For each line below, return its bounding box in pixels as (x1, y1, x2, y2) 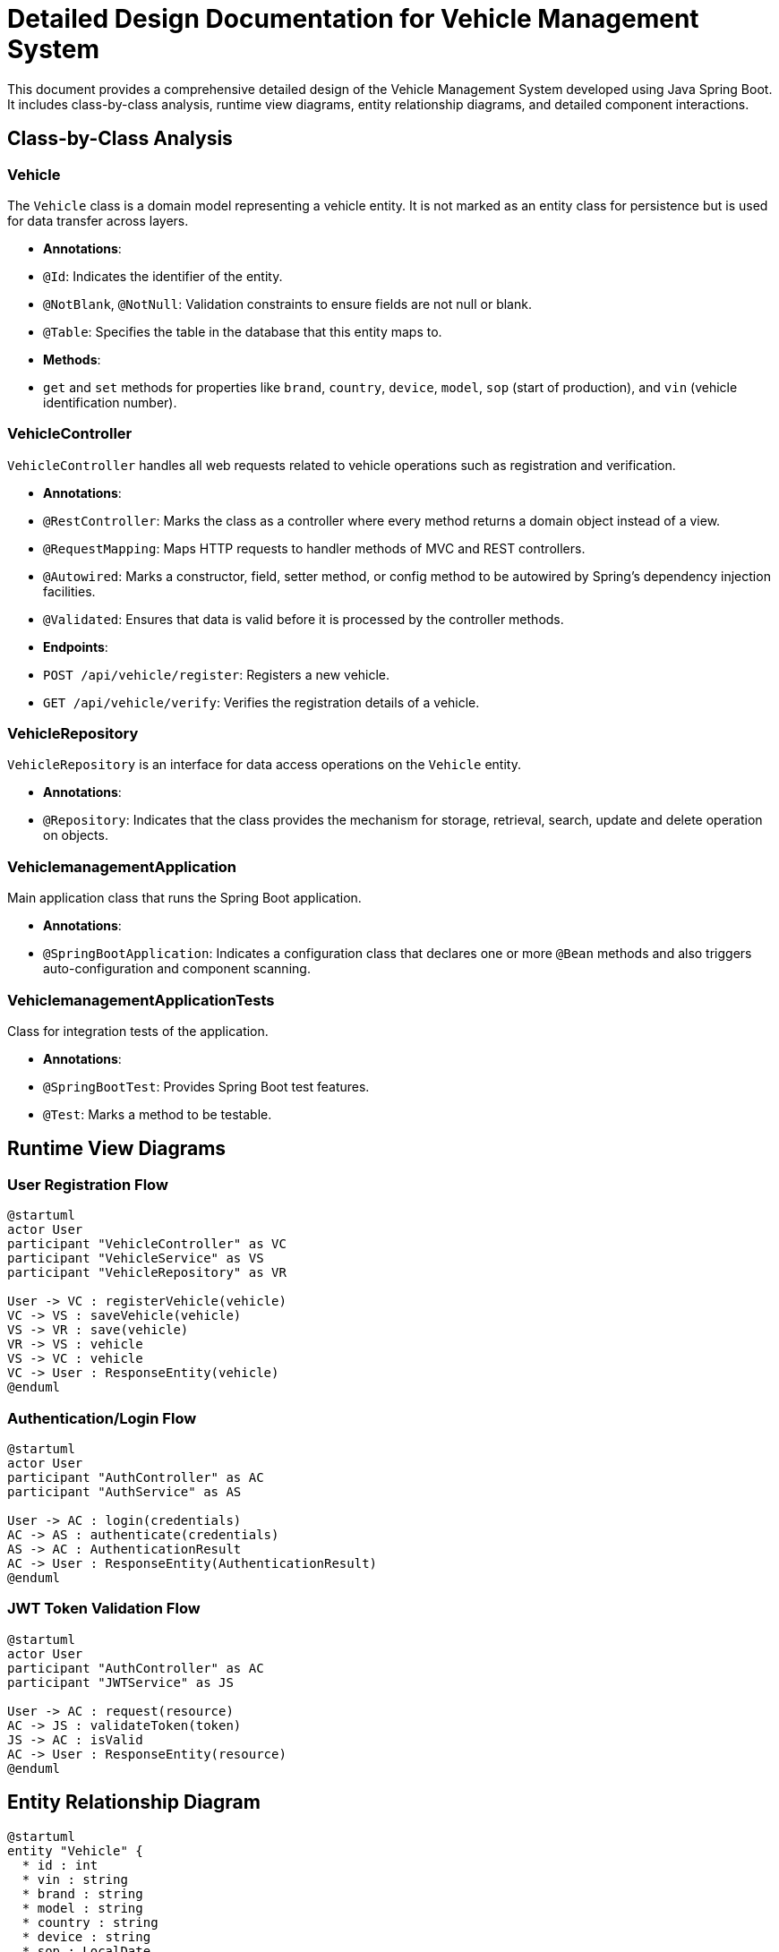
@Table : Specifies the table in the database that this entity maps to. (43, 323, 442, 339)
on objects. (43, 827, 108, 843)
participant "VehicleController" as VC (7, 1237, 287, 1252)
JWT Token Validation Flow (7, 1599, 201, 1618)
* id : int (21, 1857, 98, 1872)
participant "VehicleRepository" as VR (7, 1265, 287, 1280)
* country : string (21, 1914, 158, 1930)
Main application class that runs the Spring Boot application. (7, 890, 362, 906)
